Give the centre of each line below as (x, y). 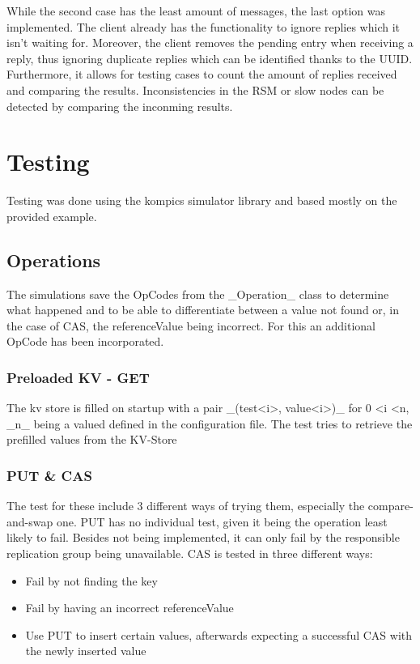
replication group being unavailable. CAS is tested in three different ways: (190, 553)
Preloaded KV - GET (78, 377)
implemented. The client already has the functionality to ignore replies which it (203, 26)
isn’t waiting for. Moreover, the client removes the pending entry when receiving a (210, 43)
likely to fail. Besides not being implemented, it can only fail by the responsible (203, 537)
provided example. (52, 216)
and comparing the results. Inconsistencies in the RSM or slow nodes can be (195, 89)
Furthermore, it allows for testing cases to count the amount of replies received (202, 74)
